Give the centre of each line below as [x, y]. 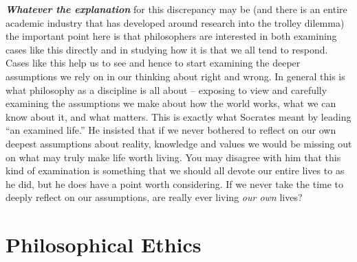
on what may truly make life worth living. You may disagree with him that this [173, 157]
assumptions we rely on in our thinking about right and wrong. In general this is [175, 76]
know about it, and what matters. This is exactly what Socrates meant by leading [178, 116]
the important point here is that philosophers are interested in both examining [171, 36]
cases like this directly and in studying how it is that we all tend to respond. [167, 49]
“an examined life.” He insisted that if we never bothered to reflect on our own [171, 130]
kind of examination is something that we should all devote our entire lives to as [175, 170]
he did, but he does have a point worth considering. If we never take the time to [175, 183]
